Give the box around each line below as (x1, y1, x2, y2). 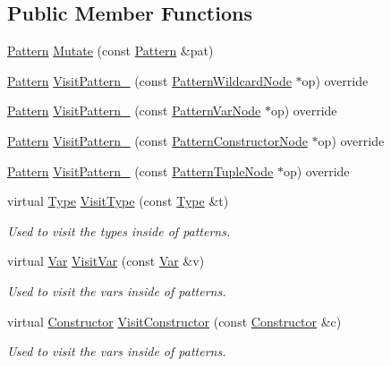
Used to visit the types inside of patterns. (7, 221, 231, 240)
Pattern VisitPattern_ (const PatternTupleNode (7, 161, 274, 180)
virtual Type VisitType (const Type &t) (7, 192, 229, 210)
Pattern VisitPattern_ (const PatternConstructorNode (7, 131, 308, 149)
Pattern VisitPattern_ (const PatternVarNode (7, 101, 261, 120)
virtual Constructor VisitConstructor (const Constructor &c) (7, 311, 342, 330)
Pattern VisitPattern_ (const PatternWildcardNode (7, 71, 292, 89)
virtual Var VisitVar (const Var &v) (7, 251, 205, 270)
